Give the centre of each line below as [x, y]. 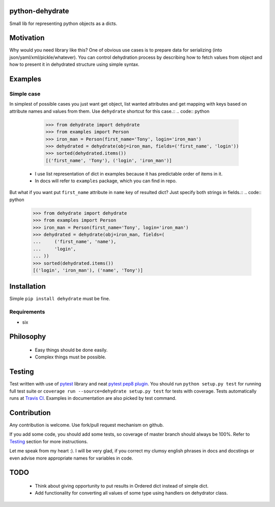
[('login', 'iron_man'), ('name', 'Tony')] [88, 270]
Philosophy [28, 337]
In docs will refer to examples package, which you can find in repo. [106, 181]
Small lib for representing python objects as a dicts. [63, 23]
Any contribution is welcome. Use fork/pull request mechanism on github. [87, 425]
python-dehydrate [39, 11]
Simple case [25, 93]
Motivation [27, 38]
